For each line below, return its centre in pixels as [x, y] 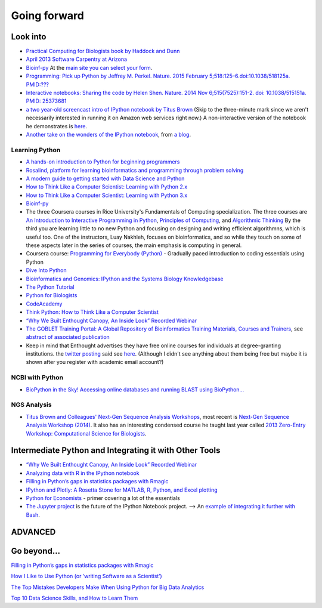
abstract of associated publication [68, 337]
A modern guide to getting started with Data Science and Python [105, 178]
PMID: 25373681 [46, 101]
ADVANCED [33, 532]
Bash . [33, 515]
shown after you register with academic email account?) [95, 362]
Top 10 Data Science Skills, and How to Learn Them [75, 598]
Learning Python [36, 150]
